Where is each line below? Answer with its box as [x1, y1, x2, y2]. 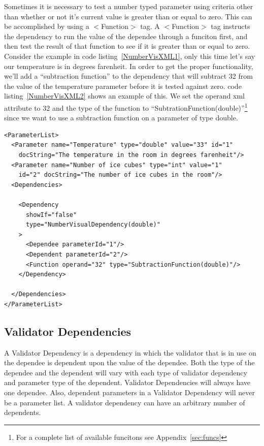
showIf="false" [25, 211, 77, 218]
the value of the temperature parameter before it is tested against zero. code [4, 80, 242, 91]
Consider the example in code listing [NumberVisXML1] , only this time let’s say [4, 50, 255, 61]
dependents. [4, 407, 41, 418]
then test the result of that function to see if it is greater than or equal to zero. [4, 41, 250, 51]
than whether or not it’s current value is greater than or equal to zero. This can [4, 11, 252, 21]
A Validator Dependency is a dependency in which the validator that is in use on [4, 347, 256, 358]
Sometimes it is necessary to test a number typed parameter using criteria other [4, 1, 253, 11]
